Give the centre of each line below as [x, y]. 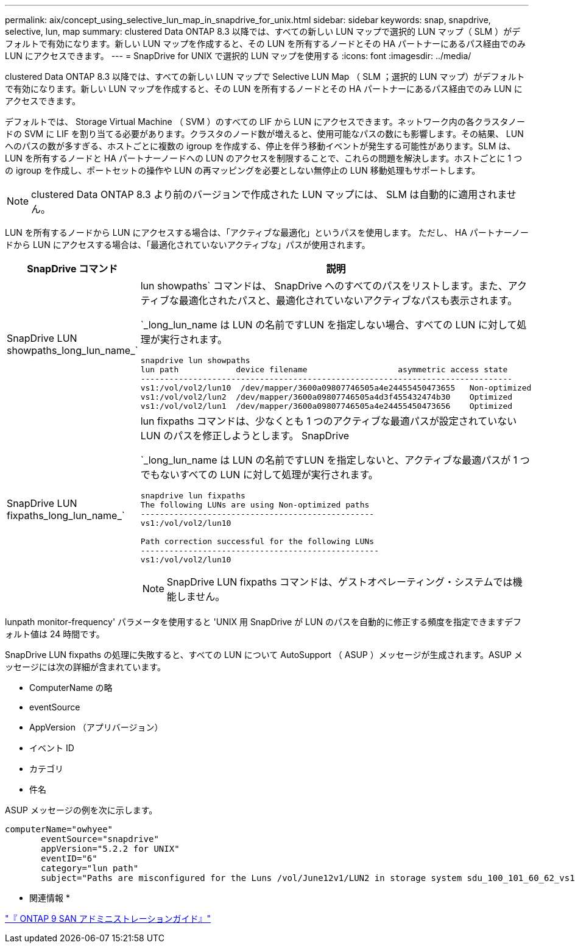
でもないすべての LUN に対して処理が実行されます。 [259, 475]
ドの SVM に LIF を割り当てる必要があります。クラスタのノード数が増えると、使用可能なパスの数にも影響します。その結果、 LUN [264, 134]
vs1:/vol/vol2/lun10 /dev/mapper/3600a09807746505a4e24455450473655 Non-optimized [336, 388]
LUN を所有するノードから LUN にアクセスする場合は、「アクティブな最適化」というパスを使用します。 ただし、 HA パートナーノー [267, 232]
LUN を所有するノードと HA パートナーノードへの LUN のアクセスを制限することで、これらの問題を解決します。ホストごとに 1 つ [264, 158]
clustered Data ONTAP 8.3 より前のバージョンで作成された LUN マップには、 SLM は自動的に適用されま [269, 194]
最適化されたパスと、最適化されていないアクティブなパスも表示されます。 [348, 300]
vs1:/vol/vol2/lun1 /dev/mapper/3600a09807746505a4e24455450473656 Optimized [326, 406]
